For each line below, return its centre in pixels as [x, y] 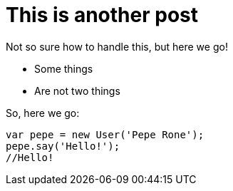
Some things [64, 68]
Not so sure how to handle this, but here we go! [117, 46]
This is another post [102, 15]
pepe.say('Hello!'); [63, 146]
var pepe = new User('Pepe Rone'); [105, 134]
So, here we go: [43, 113]
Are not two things [77, 91]
